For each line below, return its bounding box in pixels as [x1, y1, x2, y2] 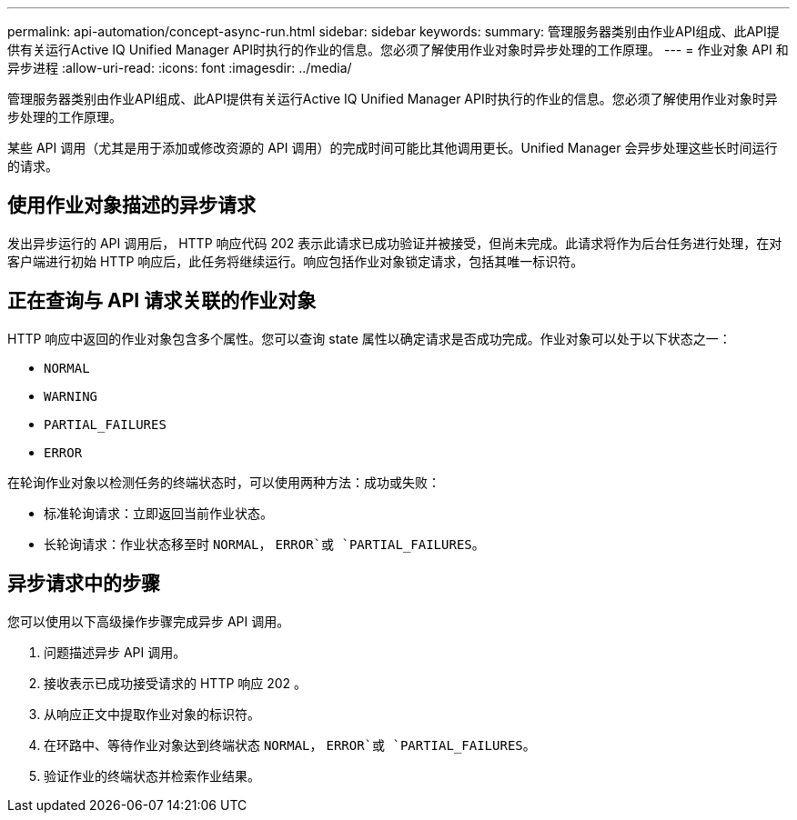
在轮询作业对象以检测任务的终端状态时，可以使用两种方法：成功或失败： [7, 474, 440, 490]
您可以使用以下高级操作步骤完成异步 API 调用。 [7, 613, 290, 629]
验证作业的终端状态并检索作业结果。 [44, 767, 260, 784]
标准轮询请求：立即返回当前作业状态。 [44, 505, 273, 521]
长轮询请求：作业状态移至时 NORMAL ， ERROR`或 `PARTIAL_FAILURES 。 [44, 535, 485, 552]
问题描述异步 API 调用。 [44, 644, 187, 660]
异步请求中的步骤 [7, 572, 160, 595]
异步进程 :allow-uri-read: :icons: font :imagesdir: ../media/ [7, 60, 352, 75]
